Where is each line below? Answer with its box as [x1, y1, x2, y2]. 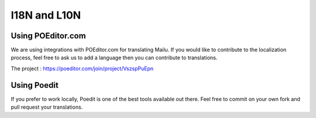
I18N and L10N [11, 9, 81, 22]
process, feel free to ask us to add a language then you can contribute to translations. [11, 54, 218, 61]
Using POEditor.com [11, 31, 86, 41]
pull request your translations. [11, 103, 83, 110]
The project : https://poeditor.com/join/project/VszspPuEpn [11, 65, 154, 72]
